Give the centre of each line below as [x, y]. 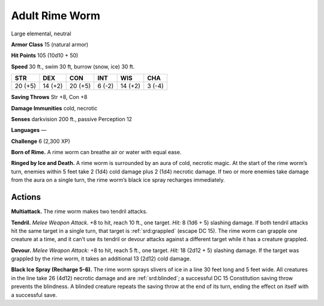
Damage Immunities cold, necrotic [54, 108]
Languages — [29, 130]
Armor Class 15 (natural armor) [50, 44]
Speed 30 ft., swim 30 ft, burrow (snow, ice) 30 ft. [73, 67]
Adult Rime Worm [56, 16]
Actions [26, 197]
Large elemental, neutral [41, 34]
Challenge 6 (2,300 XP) [40, 141]
